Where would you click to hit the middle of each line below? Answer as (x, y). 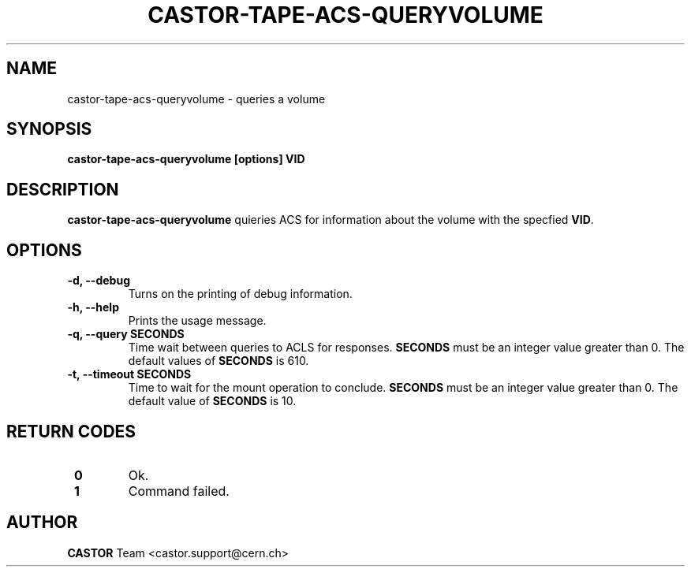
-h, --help (93, 307)
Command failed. (179, 491)
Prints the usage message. (197, 321)
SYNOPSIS (49, 129)
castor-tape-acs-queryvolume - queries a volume (196, 99)
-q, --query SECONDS (126, 334)
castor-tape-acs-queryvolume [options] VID (186, 159)
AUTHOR (42, 523)
